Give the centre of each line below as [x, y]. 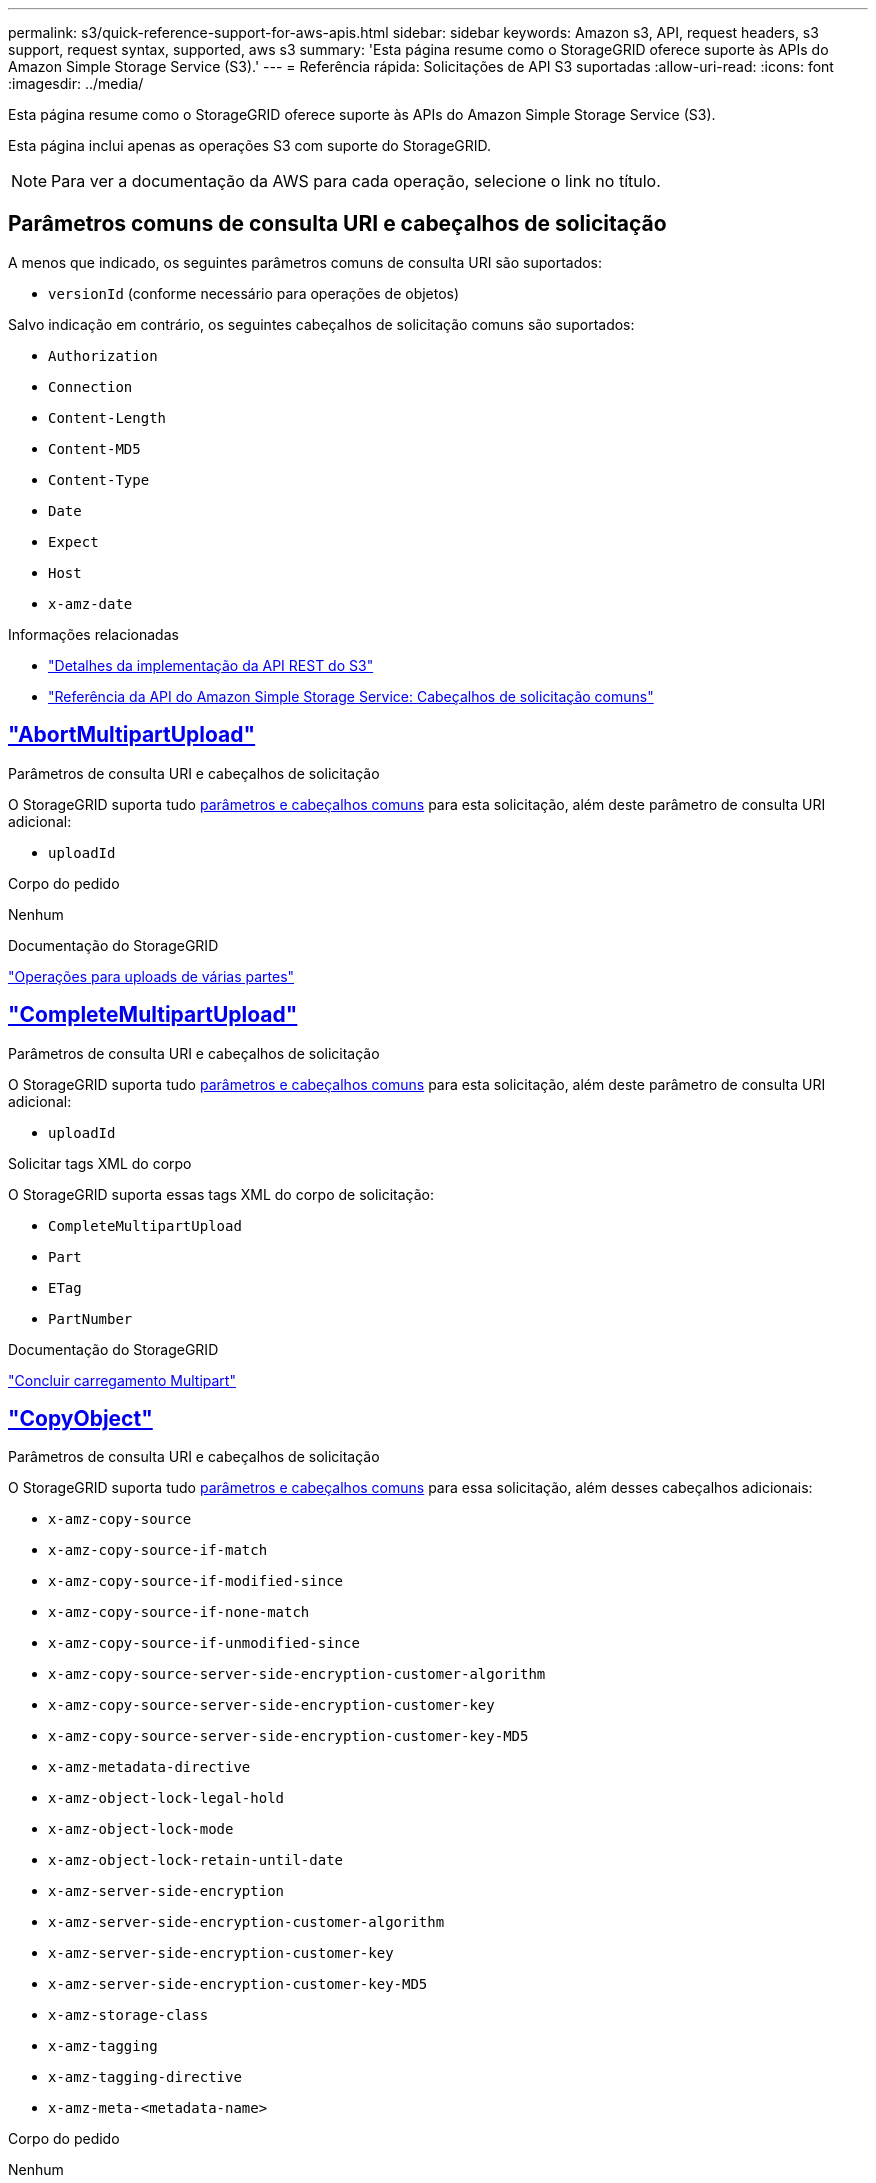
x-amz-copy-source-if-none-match [179, 1612]
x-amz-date [90, 603]
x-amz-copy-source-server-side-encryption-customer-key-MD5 [288, 1736]
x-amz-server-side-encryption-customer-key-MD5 [238, 1984]
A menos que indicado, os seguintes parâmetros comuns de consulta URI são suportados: [305, 262]
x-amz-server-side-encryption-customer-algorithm [246, 1922]
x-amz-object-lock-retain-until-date [196, 1860]
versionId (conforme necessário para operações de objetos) [254, 293]
